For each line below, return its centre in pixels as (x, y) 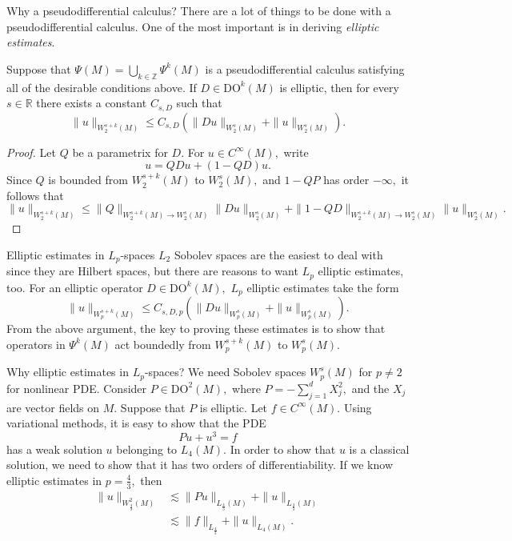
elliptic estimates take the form (323, 287)
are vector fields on (53, 407)
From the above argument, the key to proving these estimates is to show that (196, 329)
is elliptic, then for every (339, 87)
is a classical (379, 449)
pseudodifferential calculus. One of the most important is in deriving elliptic (193, 26)
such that (199, 103)
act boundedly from (163, 344)
